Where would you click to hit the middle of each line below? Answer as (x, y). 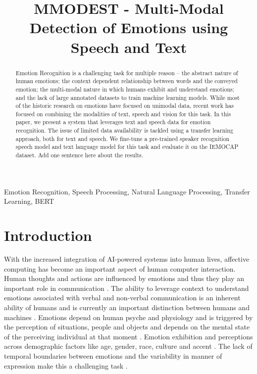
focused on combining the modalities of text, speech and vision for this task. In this (123, 114)
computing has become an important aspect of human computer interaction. (120, 268)
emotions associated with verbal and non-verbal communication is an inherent (122, 298)
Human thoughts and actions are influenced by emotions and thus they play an (124, 278)
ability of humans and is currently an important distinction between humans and (127, 307)
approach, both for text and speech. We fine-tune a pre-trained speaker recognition (123, 138)
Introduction (48, 235)
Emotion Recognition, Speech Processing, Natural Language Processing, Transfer (127, 191)
